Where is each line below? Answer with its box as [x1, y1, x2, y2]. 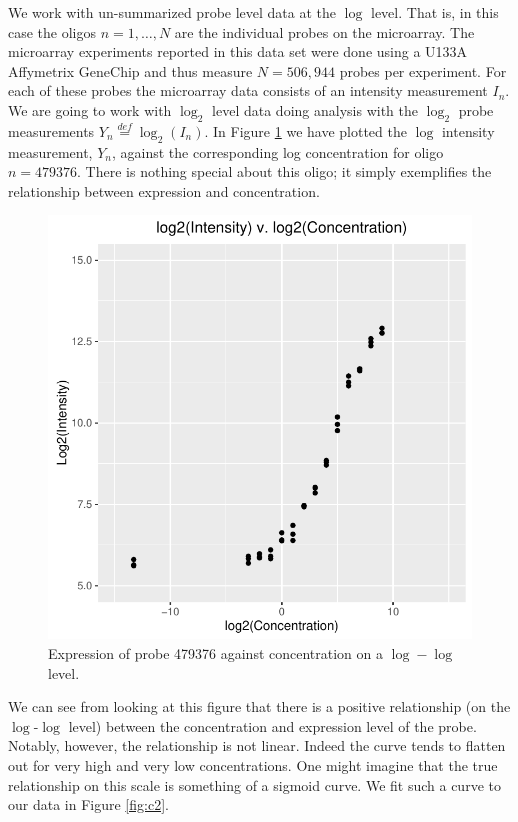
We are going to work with [8, 99, 172, 120]
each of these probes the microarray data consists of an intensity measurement [8, 80, 488, 101]
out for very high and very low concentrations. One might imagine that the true [8, 754, 498, 775]
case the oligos [8, 21, 97, 42]
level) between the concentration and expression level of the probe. [68, 715, 477, 736]
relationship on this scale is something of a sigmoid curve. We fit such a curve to [8, 774, 501, 795]
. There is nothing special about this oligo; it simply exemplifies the [77, 161, 492, 182]
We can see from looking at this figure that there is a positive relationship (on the [8, 696, 511, 717]
